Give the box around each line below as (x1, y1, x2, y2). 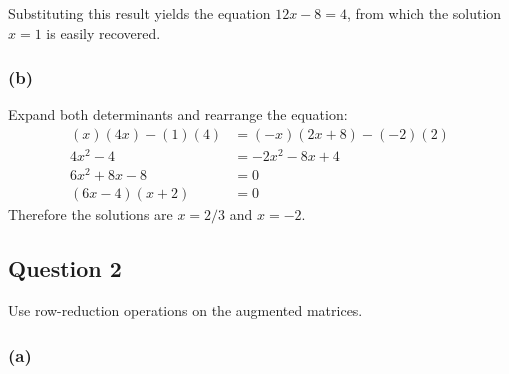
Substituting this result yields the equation (8, 3, 271, 23)
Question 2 (8, 253, 122, 284)
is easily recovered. (46, 22, 161, 43)
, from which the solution (346, 3, 502, 23)
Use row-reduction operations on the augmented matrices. (8, 300, 363, 321)
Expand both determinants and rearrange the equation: (8, 104, 348, 125)
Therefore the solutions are (8, 204, 173, 225)
